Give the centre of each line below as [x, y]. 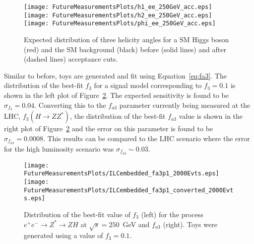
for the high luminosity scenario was [59, 148]
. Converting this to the [70, 105]
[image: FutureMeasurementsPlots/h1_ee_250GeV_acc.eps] [118, 7]
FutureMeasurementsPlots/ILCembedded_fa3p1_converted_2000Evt [129, 190]
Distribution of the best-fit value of [77, 214]
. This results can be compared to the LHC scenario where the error [146, 138]
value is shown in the [211, 116]
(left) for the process [172, 214]
